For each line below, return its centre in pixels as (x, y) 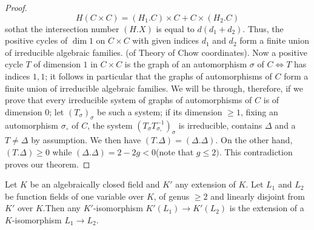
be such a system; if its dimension (160, 111)
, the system (110, 125)
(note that (175, 151)
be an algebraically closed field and (95, 184)
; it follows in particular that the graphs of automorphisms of (159, 76)
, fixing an (259, 111)
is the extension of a (267, 208)
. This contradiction (256, 151)
